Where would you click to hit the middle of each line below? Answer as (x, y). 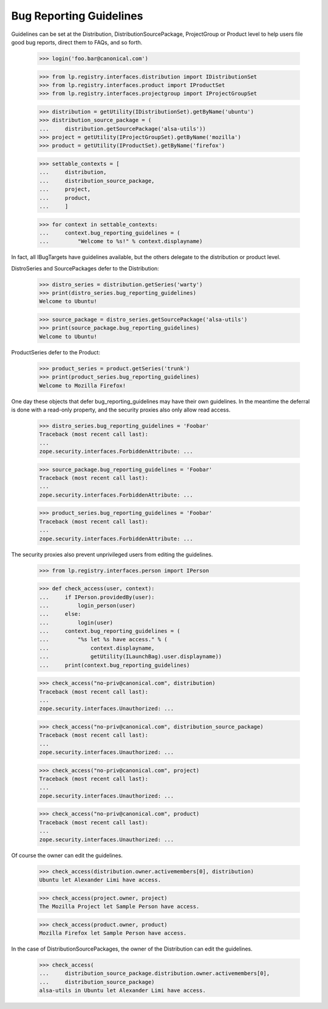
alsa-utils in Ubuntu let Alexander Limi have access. (122, 990)
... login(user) (76, 622)
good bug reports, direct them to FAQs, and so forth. (77, 42)
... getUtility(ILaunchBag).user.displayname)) (131, 657)
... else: (60, 614)
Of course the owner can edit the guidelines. (67, 855)
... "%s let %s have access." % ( (103, 639)
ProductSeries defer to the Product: (56, 352)
